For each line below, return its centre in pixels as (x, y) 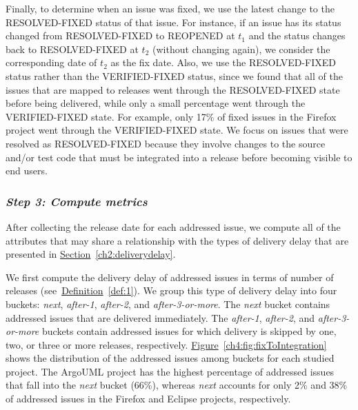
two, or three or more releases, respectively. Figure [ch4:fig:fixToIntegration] (166, 344)
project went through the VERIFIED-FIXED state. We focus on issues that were (177, 130)
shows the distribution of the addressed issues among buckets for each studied (170, 358)
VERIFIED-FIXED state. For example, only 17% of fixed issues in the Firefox (171, 116)
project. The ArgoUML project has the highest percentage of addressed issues (170, 371)
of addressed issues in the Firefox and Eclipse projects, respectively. (148, 399)
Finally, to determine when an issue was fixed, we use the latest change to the (170, 8)
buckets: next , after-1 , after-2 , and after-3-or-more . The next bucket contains (168, 304)
